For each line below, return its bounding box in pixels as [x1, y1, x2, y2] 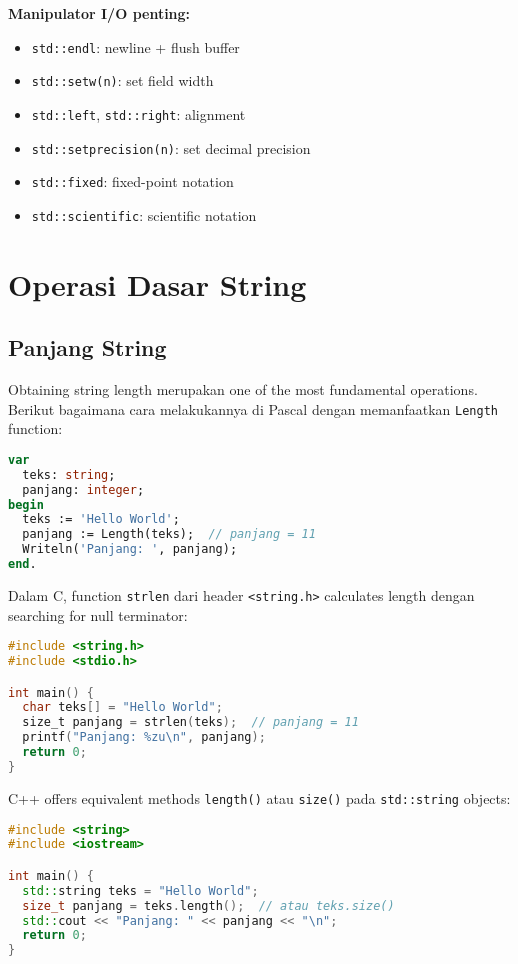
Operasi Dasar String [8, 263, 307, 304]
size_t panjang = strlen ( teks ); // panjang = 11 [22, 715, 359, 730]
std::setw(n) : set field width [31, 70, 214, 91]
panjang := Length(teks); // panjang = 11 [22, 527, 316, 542]
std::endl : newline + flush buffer [31, 36, 240, 57]
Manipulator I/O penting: [8, 3, 191, 23]
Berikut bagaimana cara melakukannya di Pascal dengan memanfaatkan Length [8, 398, 498, 419]
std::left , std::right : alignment [31, 103, 246, 124]
